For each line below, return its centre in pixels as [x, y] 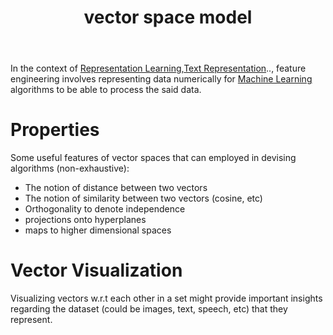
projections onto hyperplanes [85, 220]
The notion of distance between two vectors [116, 188]
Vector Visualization [96, 270]
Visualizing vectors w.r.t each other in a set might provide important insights [166, 298]
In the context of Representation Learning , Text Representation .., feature [158, 68]
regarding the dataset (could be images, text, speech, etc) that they [149, 309]
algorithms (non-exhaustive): [70, 168]
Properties [55, 130]
